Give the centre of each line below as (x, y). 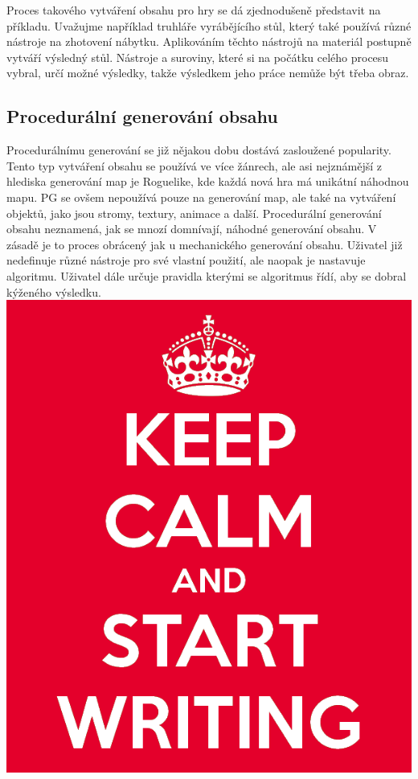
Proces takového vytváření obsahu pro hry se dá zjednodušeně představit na (194, 10)
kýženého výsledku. (54, 291)
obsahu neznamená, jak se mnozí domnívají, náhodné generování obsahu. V (192, 229)
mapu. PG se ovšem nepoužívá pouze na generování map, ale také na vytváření (201, 197)
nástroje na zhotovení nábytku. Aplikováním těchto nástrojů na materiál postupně (209, 41)
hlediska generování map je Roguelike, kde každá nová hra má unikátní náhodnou (208, 181)
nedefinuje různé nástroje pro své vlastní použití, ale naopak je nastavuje (186, 260)
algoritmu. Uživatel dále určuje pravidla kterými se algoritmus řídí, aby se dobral (207, 275)
